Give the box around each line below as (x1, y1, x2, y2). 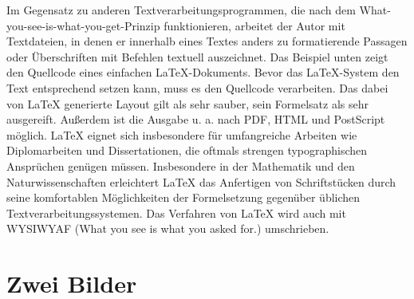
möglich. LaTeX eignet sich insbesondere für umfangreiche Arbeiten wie (6, 126, 357, 143)
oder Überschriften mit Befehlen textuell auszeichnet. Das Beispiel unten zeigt (6, 48, 388, 65)
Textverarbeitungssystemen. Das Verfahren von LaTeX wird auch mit (6, 204, 346, 221)
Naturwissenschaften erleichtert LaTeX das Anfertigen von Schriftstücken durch (6, 173, 396, 190)
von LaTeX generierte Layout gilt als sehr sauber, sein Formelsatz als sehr (6, 95, 369, 112)
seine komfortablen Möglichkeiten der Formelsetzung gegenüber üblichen (6, 189, 361, 206)
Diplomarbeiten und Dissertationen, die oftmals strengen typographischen (6, 142, 368, 159)
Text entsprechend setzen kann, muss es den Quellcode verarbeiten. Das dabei (6, 79, 388, 96)
